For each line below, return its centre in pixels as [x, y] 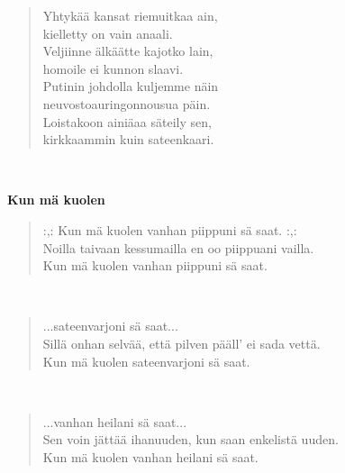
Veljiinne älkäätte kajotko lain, [128, 51]
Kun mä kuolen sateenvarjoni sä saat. [146, 361]
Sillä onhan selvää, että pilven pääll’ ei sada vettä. [182, 343]
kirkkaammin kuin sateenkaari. [128, 139]
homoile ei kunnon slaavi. [113, 68]
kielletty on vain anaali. [108, 33]
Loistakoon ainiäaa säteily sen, [127, 121]
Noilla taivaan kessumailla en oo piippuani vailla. [178, 247]
